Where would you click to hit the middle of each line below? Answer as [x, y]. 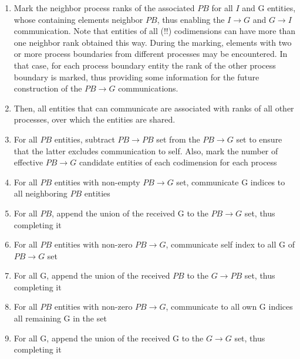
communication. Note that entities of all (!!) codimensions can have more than [155, 31]
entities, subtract [85, 139]
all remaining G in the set [60, 318]
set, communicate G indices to [231, 182]
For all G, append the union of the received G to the [109, 338]
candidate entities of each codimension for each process [178, 162]
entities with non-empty [97, 182]
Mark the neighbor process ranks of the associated [104, 8]
